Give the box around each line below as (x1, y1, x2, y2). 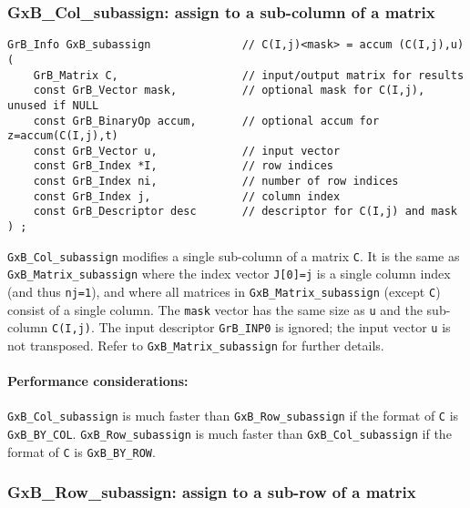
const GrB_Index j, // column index (33, 189, 341, 203)
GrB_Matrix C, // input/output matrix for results (33, 68, 465, 82)
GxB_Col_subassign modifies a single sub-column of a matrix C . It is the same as (7, 246, 460, 265)
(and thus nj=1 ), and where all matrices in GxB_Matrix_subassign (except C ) (7, 282, 441, 301)
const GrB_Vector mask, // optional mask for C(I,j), (33, 84, 425, 97)
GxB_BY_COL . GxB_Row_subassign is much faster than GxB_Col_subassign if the (7, 424, 452, 443)
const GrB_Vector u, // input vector (33, 144, 341, 157)
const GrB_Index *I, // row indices (33, 159, 333, 173)
